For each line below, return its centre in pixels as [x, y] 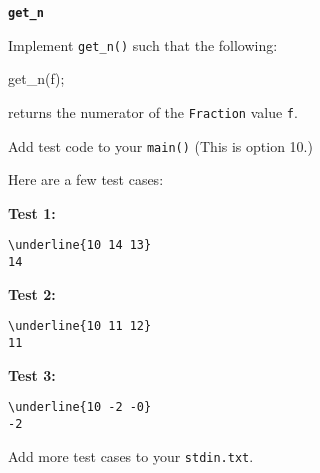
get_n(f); [36, 78]
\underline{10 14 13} [80, 245]
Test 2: [32, 293]
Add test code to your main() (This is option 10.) [160, 145]
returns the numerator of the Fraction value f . [153, 111]
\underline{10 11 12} [80, 326]
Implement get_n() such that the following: [143, 44]
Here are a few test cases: [86, 179]
